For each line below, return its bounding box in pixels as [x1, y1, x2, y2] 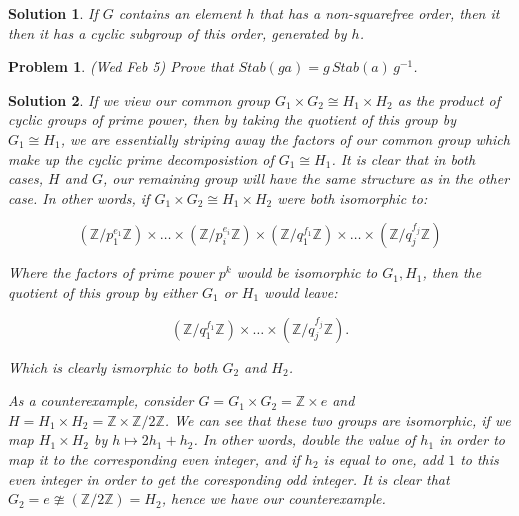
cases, [8, 168, 44, 189]
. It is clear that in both [331, 148, 476, 169]
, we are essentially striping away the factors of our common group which [60, 128, 510, 149]
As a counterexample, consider [8, 390, 194, 411]
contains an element [118, 3, 242, 23]
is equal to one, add [323, 448, 444, 469]
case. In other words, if [8, 187, 150, 208]
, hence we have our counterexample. [161, 488, 386, 509]
